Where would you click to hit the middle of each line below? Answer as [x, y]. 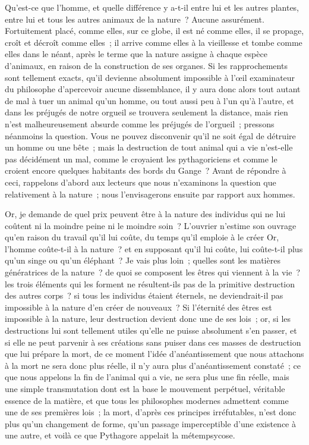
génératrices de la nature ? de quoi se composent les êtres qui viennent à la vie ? [153, 272]
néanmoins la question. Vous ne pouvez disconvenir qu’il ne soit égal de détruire [150, 135]
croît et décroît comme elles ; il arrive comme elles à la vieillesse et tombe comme [154, 42]
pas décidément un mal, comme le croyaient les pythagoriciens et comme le [141, 159]
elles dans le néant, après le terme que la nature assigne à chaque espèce [136, 54]
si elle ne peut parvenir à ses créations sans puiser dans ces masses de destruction [153, 342]
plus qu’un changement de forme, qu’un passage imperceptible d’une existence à [150, 423]
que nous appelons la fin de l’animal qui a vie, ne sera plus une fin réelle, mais [147, 377]
